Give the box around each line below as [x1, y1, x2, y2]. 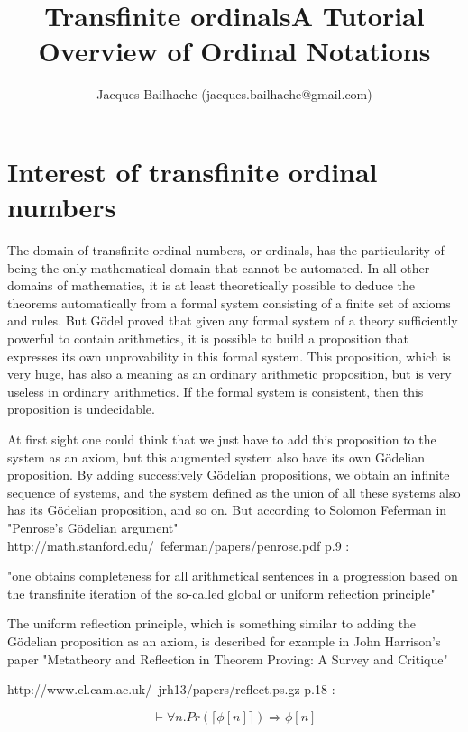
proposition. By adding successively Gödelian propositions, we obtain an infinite [7, 465, 450, 484]
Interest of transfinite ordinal [7, 152, 378, 189]
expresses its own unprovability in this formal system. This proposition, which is [7, 346, 451, 365]
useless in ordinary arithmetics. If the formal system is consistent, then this [7, 381, 424, 400]
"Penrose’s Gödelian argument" [7, 517, 179, 536]
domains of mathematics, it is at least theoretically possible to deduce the [7, 276, 415, 295]
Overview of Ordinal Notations [38, 32, 431, 69]
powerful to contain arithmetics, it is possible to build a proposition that [7, 329, 409, 347]
